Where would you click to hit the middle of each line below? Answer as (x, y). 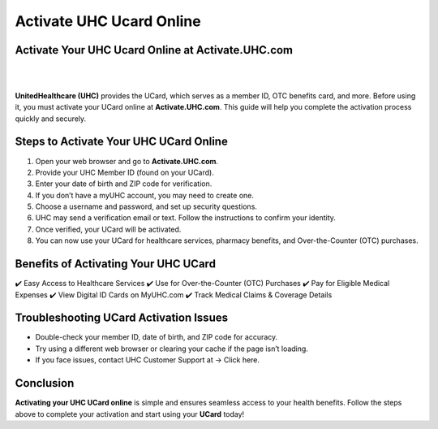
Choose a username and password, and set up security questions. (146, 206)
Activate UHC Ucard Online (108, 21)
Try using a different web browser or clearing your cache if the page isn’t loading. (172, 349)
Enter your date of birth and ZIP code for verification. (124, 184)
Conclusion (45, 383)
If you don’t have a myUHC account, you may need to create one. (145, 195)
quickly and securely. (51, 119)
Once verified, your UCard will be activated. (108, 229)
